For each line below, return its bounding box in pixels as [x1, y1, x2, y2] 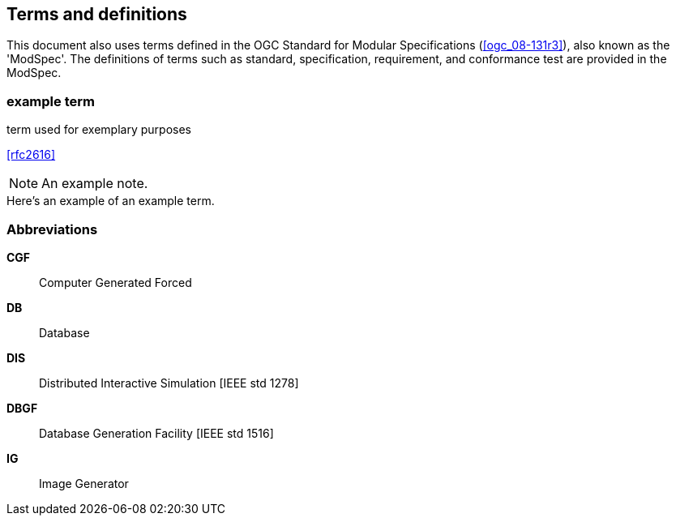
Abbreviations [6, 220, 98, 237]
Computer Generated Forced [39, 275, 192, 289]
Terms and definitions [6, 4, 187, 24]
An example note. [41, 175, 148, 192]
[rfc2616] [6, 148, 56, 162]
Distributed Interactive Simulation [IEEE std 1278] [39, 375, 299, 390]
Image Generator [39, 476, 129, 490]
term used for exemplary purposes [6, 122, 191, 137]
